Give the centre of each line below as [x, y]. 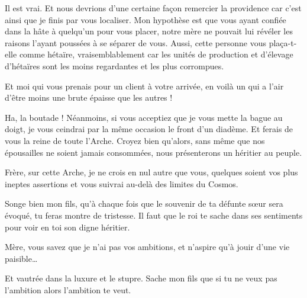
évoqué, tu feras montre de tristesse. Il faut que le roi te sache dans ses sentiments [154, 215]
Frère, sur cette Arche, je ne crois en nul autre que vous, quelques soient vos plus [151, 172]
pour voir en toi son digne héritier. [67, 227]
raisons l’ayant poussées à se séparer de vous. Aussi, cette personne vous [136, 42]
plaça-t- [283, 42]
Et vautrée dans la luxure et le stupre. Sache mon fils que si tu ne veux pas [141, 278]
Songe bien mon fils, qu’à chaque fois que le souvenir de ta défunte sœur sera [144, 204]
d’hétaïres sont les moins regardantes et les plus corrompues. [114, 65]
